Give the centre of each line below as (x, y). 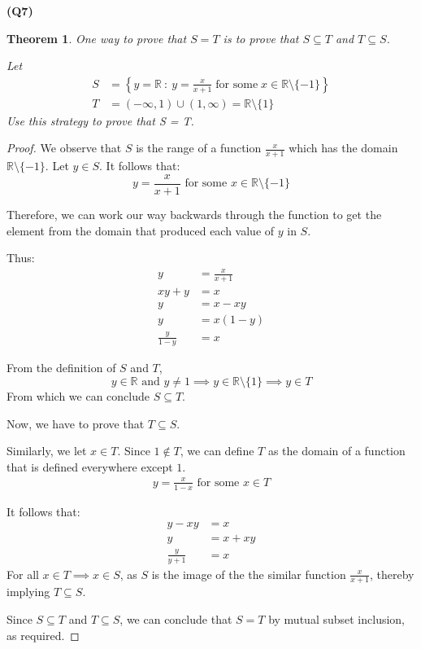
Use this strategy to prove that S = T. (100, 120)
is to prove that (261, 38)
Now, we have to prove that (76, 423)
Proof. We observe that (64, 148)
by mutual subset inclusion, (337, 618)
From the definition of (61, 368)
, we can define (217, 451)
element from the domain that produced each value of (141, 230)
